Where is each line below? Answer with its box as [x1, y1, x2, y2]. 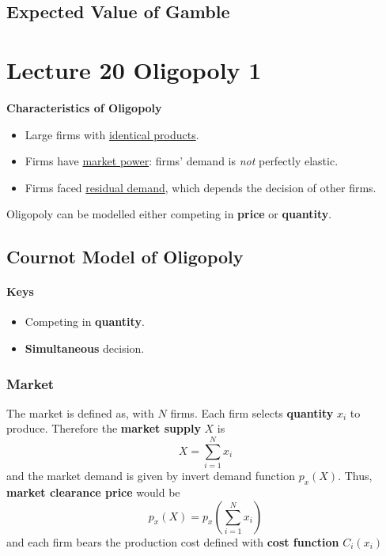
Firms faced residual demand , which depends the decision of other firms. [25, 179, 377, 195]
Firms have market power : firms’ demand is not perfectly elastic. [25, 153, 339, 169]
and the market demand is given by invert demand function [6, 467, 295, 484]
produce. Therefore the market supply [6, 420, 201, 437]
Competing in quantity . [25, 313, 145, 330]
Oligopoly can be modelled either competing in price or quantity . [6, 206, 332, 222]
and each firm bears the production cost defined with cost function [6, 533, 339, 550]
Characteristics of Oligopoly [6, 99, 162, 115]
